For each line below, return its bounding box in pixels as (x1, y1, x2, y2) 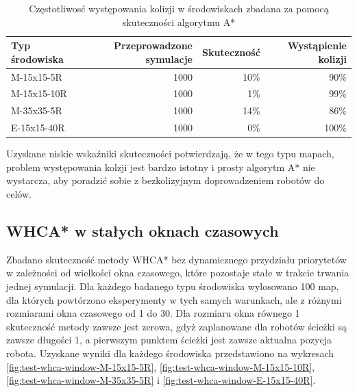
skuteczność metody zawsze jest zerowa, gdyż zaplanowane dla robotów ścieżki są (6, 319, 347, 333)
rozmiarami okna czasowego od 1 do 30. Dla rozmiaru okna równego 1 (6, 306, 300, 320)
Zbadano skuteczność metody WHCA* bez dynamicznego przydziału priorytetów (6, 252, 347, 266)
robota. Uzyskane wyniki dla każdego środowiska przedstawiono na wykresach (6, 345, 334, 360)
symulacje (145, 51, 193, 66)
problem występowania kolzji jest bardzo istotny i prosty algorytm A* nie (6, 159, 315, 174)
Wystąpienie (287, 38, 347, 53)
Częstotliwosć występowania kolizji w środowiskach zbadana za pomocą (29, 1, 329, 15)
